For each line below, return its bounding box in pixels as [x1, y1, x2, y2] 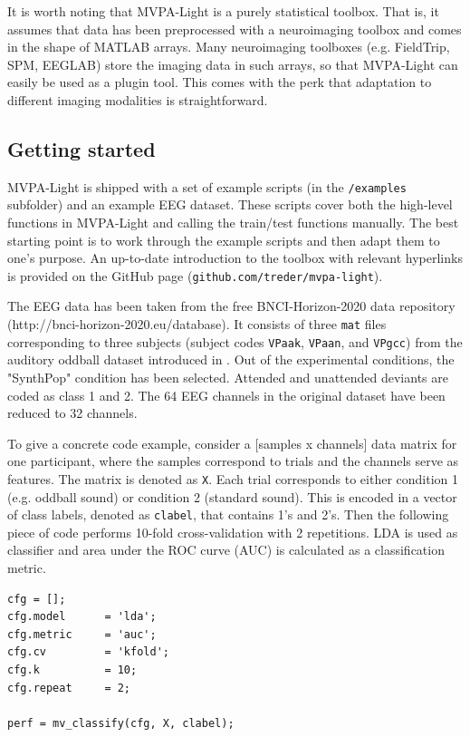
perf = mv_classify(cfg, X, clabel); [7, 716, 235, 730]
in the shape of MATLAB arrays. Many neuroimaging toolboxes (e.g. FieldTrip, [7, 37, 450, 56]
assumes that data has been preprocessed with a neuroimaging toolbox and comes [7, 19, 462, 38]
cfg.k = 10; [7, 663, 138, 676]
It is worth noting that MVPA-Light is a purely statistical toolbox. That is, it [7, 2, 439, 20]
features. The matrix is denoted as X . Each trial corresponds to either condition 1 [7, 469, 458, 488]
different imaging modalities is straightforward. [7, 90, 268, 109]
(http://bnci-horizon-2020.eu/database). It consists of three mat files [7, 315, 387, 334]
